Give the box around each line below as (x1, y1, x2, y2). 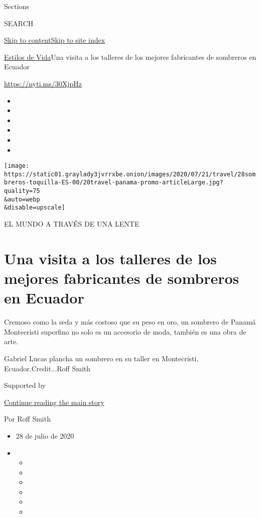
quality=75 (4, 187, 40, 195)
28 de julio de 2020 (16, 430, 74, 441)
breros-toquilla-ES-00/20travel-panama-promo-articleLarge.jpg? (4, 179, 223, 186)
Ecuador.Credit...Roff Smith (4, 363, 91, 373)
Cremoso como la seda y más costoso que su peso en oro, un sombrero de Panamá (4, 317, 256, 327)
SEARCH (4, 18, 34, 28)
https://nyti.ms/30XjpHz (4, 78, 82, 88)
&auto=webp (4, 195, 40, 203)
